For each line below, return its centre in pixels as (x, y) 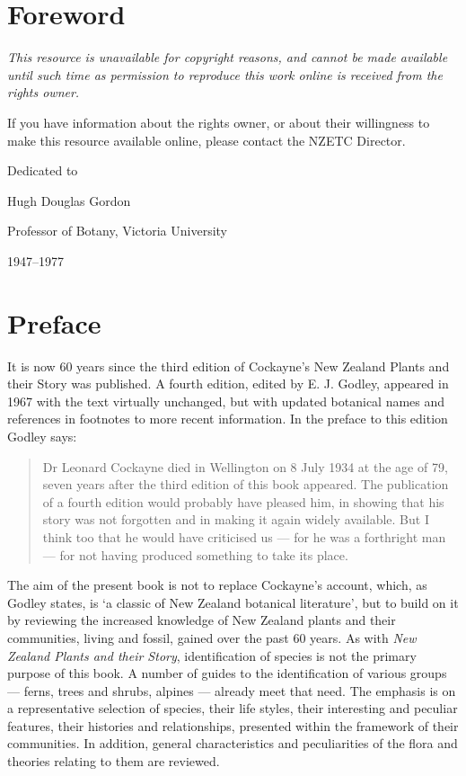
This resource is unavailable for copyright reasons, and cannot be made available (228, 57)
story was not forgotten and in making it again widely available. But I (236, 519)
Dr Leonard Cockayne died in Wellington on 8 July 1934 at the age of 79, (245, 466)
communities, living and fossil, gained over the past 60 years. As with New (212, 637)
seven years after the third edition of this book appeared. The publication (246, 484)
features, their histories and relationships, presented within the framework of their (233, 725)
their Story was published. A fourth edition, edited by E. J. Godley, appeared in (228, 384)
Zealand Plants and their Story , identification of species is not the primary (212, 655)
